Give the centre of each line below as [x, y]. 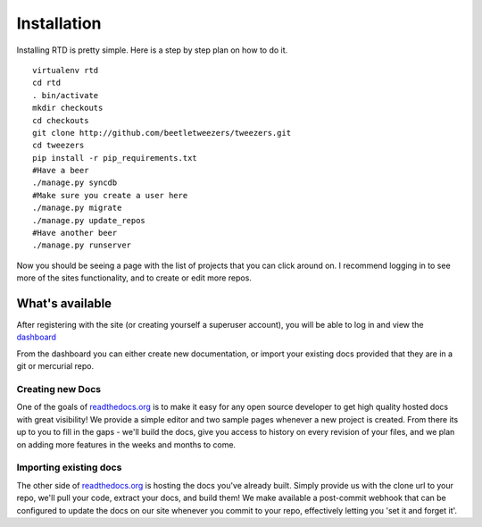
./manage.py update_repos [89, 220]
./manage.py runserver [82, 245]
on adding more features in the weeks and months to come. [126, 444]
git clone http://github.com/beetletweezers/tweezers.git [162, 133]
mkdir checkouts [68, 108]
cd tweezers [58, 146]
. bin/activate [66, 95]
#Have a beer [61, 171]
